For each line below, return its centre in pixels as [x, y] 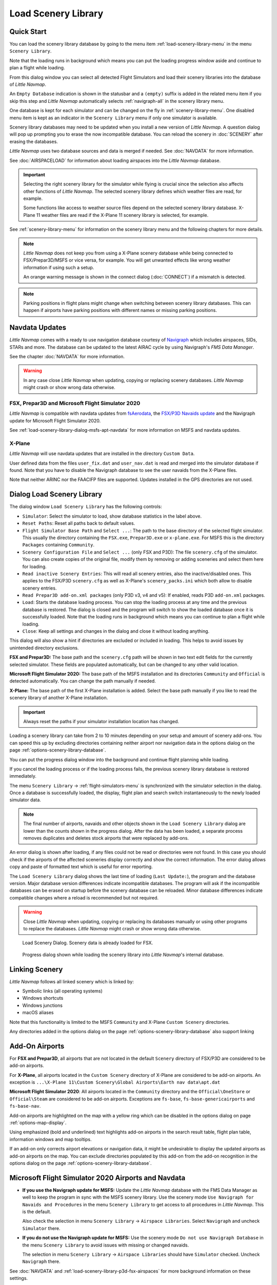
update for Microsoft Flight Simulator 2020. [55, 420]
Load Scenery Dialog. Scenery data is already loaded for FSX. [88, 943]
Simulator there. [42, 1228]
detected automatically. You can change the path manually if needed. [83, 681]
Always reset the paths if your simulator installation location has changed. [101, 721]
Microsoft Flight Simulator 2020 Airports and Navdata [97, 1178]
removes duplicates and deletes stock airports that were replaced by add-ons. [106, 838]
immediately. [23, 776]
